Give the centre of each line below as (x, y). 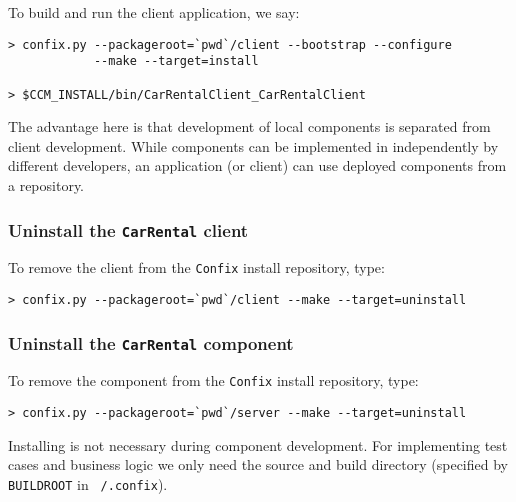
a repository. (46, 185)
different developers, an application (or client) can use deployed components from (257, 165)
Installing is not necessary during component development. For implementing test (258, 444)
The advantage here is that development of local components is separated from (249, 126)
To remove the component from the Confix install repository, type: (213, 380)
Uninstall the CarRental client (128, 229)
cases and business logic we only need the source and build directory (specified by (258, 464)
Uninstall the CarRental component (151, 342)
